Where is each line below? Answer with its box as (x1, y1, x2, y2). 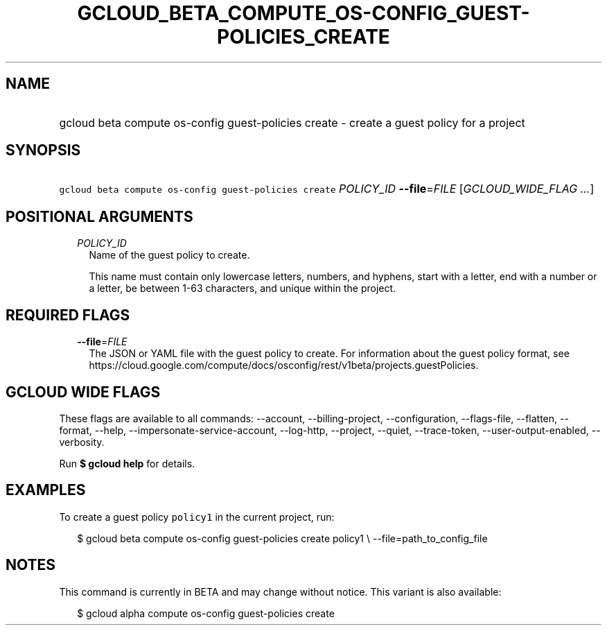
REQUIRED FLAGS (6, 306, 130, 324)
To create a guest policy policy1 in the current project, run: (59, 510, 335, 523)
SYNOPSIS (6, 141, 81, 159)
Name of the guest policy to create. (89, 249, 250, 261)
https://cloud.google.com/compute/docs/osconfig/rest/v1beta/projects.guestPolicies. (89, 359, 479, 372)
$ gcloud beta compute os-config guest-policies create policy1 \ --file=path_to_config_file (77, 532, 488, 544)
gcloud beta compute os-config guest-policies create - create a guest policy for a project (59, 115, 525, 130)
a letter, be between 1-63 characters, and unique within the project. (89, 282, 396, 295)
